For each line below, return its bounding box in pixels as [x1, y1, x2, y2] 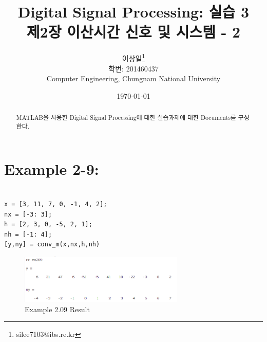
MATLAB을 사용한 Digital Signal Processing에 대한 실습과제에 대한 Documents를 [16, 113, 236, 122]
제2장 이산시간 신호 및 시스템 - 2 [26, 21, 241, 42]
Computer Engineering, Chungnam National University [46, 73, 221, 84]
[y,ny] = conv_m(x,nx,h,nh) [4, 241, 100, 248]
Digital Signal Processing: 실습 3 [17, 1, 250, 22]
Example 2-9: [4, 158, 99, 179]
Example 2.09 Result [25, 303, 90, 314]
